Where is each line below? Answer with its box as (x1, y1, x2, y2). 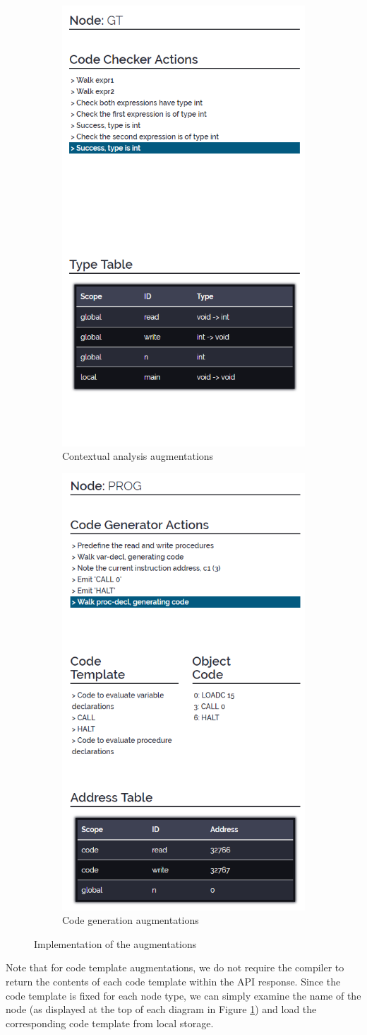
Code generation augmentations (62, 913, 199, 927)
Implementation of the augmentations (34, 936, 197, 951)
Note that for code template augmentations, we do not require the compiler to (6, 960, 344, 975)
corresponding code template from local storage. (6, 1015, 214, 1030)
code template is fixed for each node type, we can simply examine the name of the (6, 988, 361, 1002)
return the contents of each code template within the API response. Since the (6, 973, 341, 988)
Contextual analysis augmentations (62, 449, 214, 463)
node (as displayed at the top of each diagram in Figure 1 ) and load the (6, 1002, 317, 1017)
